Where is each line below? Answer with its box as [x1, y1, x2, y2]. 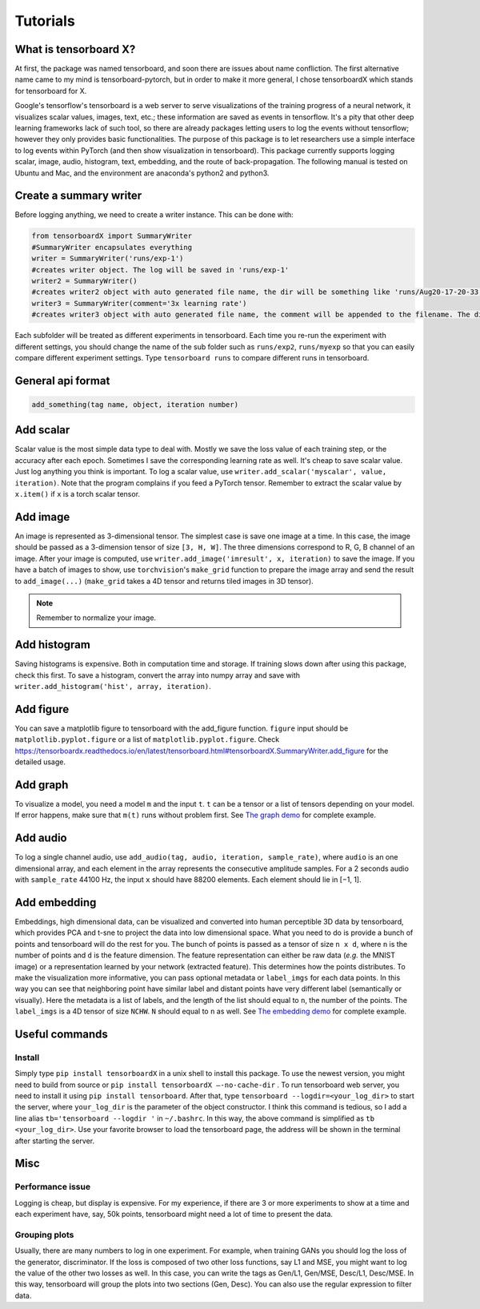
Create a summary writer [14, 189, 142, 203]
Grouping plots [14, 1229, 74, 1240]
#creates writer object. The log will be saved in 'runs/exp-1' [31, 265, 290, 274]
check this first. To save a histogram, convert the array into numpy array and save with [14, 670, 300, 680]
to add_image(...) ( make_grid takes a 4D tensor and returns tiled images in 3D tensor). [14, 576, 314, 586]
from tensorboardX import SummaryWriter [31, 232, 192, 240]
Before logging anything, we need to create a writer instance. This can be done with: [14, 210, 294, 220]
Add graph [14, 778, 69, 791]
